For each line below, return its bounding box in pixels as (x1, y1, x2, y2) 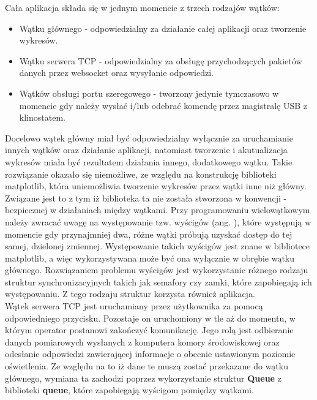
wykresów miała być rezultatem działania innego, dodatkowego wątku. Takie (5, 155, 293, 168)
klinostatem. (19, 111, 65, 124)
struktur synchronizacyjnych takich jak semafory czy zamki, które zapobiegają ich (5, 275, 312, 288)
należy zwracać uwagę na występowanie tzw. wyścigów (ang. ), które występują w (5, 215, 311, 228)
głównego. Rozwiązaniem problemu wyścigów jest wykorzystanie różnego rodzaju (5, 263, 308, 276)
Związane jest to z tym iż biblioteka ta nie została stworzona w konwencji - (5, 191, 287, 204)
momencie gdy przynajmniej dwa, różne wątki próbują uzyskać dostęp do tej (5, 227, 293, 240)
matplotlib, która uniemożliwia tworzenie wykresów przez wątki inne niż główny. (5, 179, 307, 192)
